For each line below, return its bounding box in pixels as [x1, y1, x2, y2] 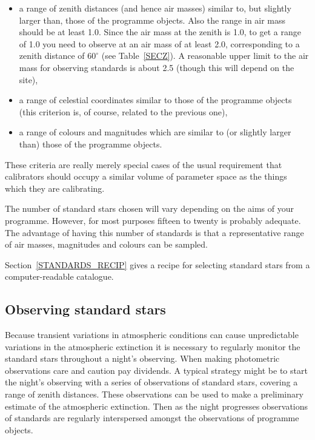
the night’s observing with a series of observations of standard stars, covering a [5, 376, 298, 388]
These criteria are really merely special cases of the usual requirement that [5, 158, 282, 171]
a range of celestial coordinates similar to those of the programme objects [19, 93, 292, 106]
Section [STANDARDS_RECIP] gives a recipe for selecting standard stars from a [5, 258, 310, 271]
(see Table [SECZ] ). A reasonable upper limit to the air [101, 49, 309, 62]
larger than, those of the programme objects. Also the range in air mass [19, 13, 286, 26]
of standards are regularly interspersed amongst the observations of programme [5, 411, 299, 424]
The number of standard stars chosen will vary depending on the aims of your [5, 202, 294, 215]
